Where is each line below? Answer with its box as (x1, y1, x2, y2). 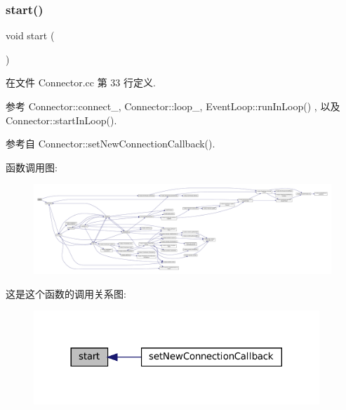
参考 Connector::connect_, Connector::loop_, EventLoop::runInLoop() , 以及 (6, 99, 340, 113)
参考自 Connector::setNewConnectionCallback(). (6, 136, 215, 151)
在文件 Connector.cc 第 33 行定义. (6, 75, 156, 90)
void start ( (6, 28, 55, 43)
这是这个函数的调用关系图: (6, 286, 126, 300)
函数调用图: (6, 159, 58, 174)
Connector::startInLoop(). (6, 112, 117, 127)
